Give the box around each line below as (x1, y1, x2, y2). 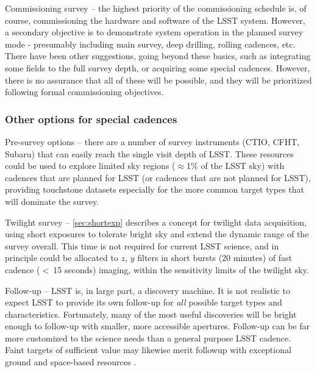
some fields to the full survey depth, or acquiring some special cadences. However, (5, 61, 310, 74)
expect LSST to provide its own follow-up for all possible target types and (5, 296, 282, 309)
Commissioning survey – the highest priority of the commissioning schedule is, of (5, 2, 307, 14)
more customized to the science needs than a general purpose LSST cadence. (5, 331, 291, 344)
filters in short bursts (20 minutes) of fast (137, 251, 292, 264)
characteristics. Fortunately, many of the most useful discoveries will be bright (5, 307, 297, 320)
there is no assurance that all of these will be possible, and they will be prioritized (5, 73, 312, 86)
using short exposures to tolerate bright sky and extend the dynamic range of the (5, 227, 309, 240)
